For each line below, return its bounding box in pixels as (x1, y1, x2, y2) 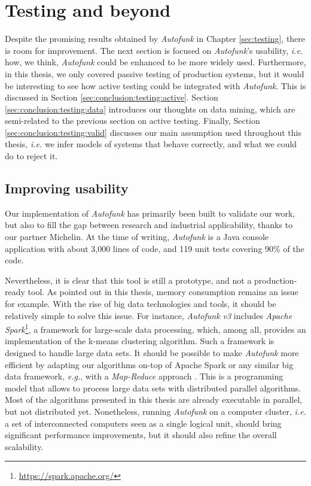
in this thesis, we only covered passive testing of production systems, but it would (5, 67, 304, 80)
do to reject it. (5, 150, 58, 162)
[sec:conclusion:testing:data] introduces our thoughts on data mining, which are (5, 102, 295, 115)
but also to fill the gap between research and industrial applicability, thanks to (5, 218, 293, 231)
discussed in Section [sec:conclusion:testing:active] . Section (5, 91, 218, 104)
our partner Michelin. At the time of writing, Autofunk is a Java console (5, 230, 269, 243)
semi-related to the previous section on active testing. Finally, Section (5, 114, 260, 127)
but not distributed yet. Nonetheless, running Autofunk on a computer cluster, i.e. (5, 405, 306, 418)
